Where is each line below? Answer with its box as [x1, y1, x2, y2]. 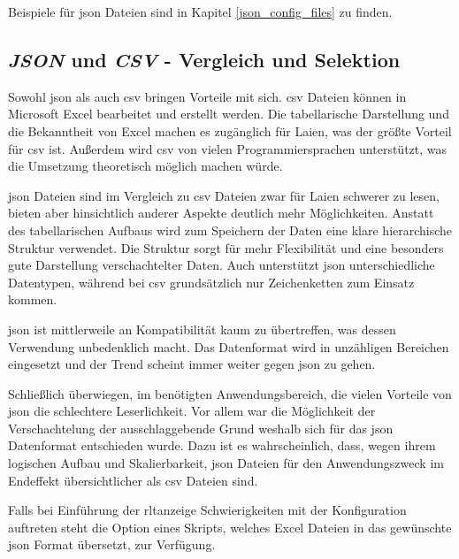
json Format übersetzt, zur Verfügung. [8, 535, 216, 554]
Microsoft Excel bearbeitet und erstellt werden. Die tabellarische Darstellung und [8, 104, 449, 123]
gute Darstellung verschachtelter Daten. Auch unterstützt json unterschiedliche [8, 256, 435, 274]
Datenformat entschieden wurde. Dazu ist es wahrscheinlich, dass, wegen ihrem [8, 436, 436, 455]
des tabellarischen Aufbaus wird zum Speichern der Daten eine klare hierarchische [8, 220, 453, 239]
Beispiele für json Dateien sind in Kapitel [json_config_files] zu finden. [8, 3, 393, 20]
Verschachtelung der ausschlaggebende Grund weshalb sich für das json [8, 418, 394, 437]
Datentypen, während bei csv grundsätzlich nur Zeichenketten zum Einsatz [8, 272, 415, 291]
